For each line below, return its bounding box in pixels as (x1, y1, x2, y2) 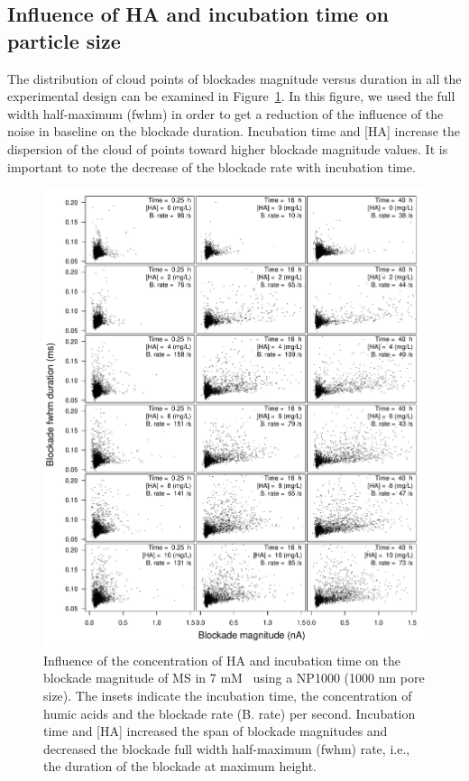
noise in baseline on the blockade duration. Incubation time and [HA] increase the (7, 122, 460, 141)
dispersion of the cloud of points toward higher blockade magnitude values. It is (7, 139, 448, 158)
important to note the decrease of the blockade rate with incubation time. (7, 157, 416, 176)
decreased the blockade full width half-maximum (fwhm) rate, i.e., (43, 739, 410, 758)
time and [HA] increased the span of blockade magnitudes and (43, 721, 388, 740)
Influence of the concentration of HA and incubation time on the (43, 650, 400, 669)
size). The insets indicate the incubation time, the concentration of (43, 685, 412, 704)
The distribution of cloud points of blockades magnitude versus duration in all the (7, 69, 462, 87)
